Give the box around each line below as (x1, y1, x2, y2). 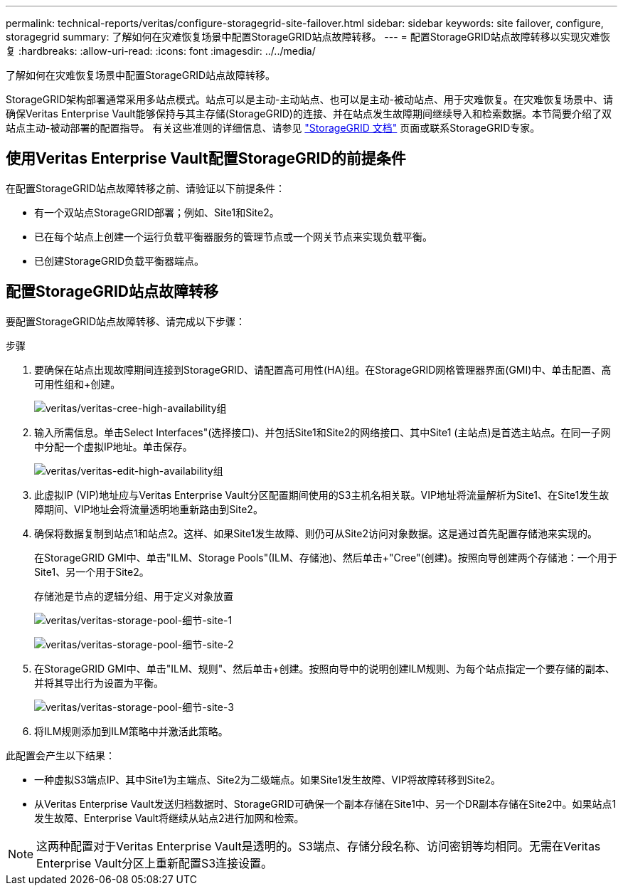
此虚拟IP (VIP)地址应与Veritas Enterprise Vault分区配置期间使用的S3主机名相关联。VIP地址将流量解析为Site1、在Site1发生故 (34, 488, 609, 501)
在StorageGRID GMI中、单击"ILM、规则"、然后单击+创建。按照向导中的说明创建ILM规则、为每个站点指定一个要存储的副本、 (34, 662, 615, 675)
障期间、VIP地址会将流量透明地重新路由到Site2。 (34, 502, 263, 515)
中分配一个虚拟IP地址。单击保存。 (34, 440, 193, 453)
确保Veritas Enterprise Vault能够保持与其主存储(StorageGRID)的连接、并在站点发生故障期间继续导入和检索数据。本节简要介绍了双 (6, 107, 612, 120)
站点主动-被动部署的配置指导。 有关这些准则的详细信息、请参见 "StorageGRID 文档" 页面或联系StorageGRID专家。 (6, 122, 541, 134)
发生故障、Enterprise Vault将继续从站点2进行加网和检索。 (34, 811, 304, 824)
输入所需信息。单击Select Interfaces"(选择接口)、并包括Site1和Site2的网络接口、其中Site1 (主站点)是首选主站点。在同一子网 (34, 426, 611, 438)
